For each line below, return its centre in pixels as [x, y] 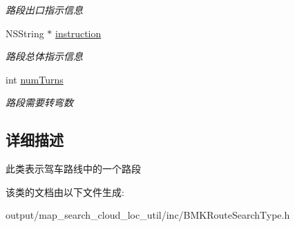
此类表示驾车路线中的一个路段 [73, 169]
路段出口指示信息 [44, 10]
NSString [25, 33]
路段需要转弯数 [39, 102]
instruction [78, 33]
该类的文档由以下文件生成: [65, 191]
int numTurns [35, 79]
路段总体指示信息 [44, 56]
